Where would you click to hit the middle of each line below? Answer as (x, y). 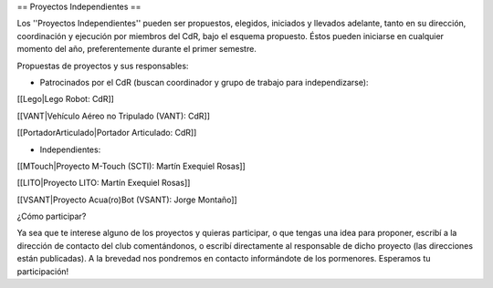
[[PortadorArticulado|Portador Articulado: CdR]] (107, 133)
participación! (43, 271)
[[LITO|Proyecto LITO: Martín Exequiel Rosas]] (104, 183)
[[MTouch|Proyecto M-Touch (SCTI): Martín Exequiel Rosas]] (131, 166)
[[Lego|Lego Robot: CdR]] (65, 99)
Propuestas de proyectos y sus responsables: (103, 66)
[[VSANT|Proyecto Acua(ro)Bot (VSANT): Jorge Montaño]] (127, 200)
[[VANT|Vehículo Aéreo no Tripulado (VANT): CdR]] (113, 116)
